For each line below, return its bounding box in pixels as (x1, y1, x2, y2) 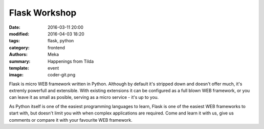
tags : (9, 38, 20, 44)
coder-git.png (47, 72, 76, 78)
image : (9, 72, 24, 78)
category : (9, 44, 30, 51)
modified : (9, 31, 29, 37)
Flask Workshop (9, 7, 77, 18)
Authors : (9, 52, 28, 57)
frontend (47, 44, 66, 51)
